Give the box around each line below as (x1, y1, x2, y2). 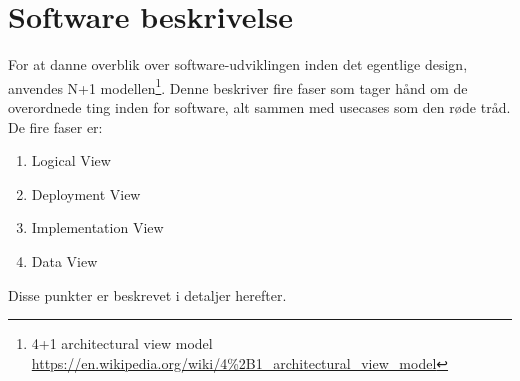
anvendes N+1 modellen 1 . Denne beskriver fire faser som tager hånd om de (8, 74, 468, 98)
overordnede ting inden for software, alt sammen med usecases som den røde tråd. (8, 96, 511, 117)
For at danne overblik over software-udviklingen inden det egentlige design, (8, 54, 468, 75)
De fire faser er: (8, 116, 103, 137)
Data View (31, 250, 98, 271)
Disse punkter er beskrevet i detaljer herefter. (8, 284, 287, 305)
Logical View (31, 150, 111, 171)
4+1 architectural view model (31, 333, 213, 354)
